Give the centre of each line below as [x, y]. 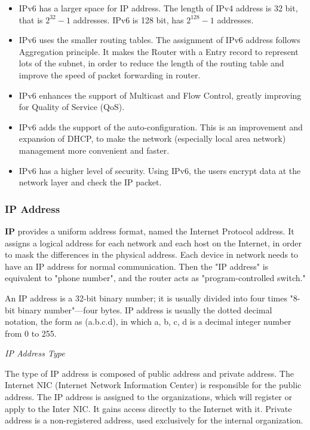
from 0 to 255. [31, 333]
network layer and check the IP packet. [90, 182]
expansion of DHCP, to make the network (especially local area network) [152, 138]
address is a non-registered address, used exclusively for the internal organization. [154, 420]
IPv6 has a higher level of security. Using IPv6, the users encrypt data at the [160, 170]
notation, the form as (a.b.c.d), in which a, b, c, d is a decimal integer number [148, 321]
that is [31, 19]
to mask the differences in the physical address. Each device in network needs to [152, 254]
